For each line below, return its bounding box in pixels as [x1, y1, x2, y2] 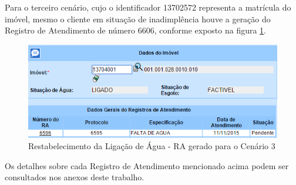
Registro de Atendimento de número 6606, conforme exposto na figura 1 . [5, 24, 267, 36]
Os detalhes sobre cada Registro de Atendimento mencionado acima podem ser [5, 159, 289, 171]
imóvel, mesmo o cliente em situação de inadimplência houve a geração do [5, 12, 271, 25]
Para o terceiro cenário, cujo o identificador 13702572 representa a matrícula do [5, 1, 291, 13]
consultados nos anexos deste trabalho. [5, 171, 144, 183]
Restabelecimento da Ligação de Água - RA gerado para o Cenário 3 [28, 140, 275, 152]
